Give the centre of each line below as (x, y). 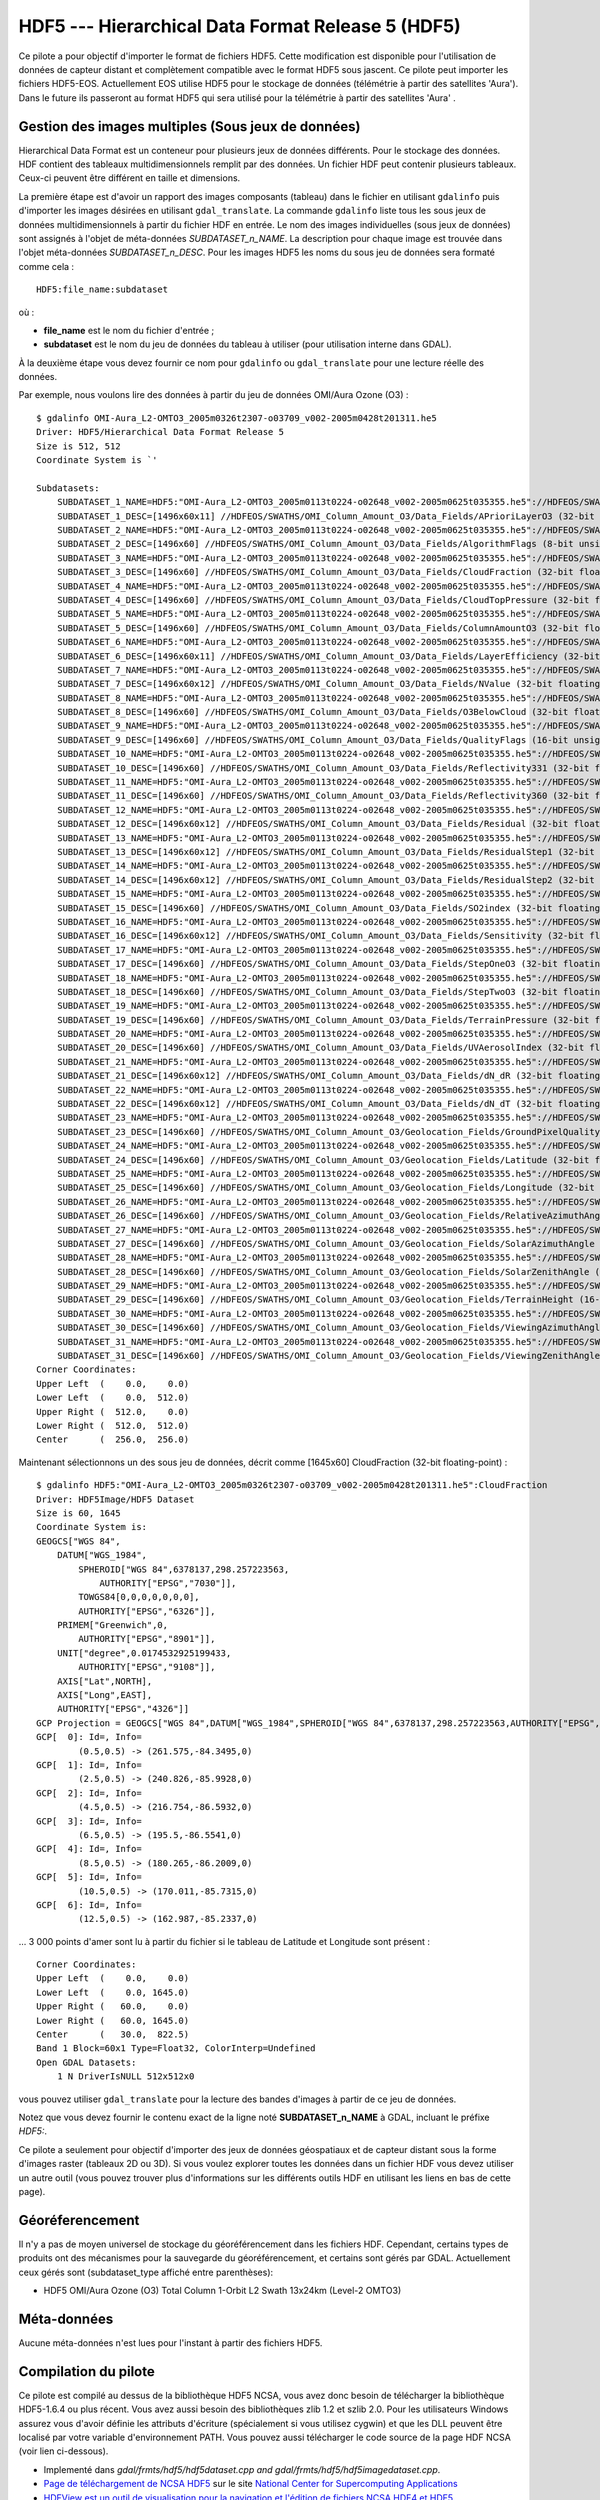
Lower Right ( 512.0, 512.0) (113, 1425)
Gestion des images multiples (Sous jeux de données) (189, 126)
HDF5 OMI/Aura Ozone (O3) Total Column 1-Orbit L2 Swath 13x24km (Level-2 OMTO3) (222, 2290)
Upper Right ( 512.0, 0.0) (113, 1411)
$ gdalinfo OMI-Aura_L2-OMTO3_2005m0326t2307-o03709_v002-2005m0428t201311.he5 (236, 418)
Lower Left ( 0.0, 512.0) (113, 1398)
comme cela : (46, 266)
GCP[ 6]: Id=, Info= (89, 1904)
